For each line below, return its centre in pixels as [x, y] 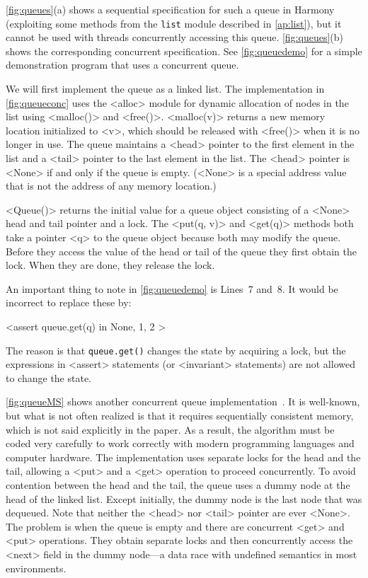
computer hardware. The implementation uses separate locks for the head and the [183, 457]
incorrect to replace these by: [69, 302]
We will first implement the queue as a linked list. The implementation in [165, 89]
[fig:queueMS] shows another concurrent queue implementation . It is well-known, [183, 401]
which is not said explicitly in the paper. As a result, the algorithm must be [170, 429]
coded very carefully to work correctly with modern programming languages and [180, 443]
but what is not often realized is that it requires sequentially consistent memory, [180, 415]
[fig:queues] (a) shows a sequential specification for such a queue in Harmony [170, 9]
